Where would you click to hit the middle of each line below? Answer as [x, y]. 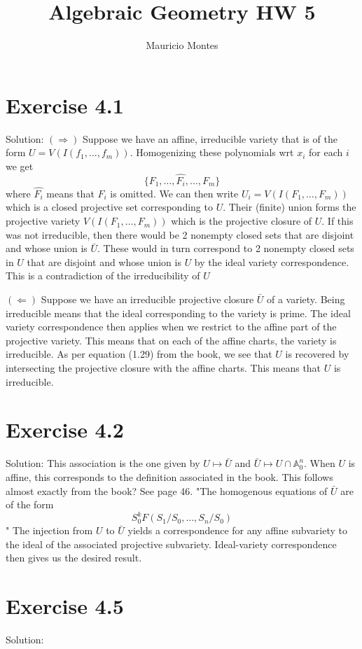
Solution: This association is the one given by [103, 463]
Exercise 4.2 [65, 430]
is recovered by [317, 354]
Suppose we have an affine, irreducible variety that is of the [210, 138]
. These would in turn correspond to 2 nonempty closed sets [226, 248]
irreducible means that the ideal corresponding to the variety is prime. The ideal [178, 313]
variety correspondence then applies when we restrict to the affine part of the [171, 327]
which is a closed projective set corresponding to [109, 207]
